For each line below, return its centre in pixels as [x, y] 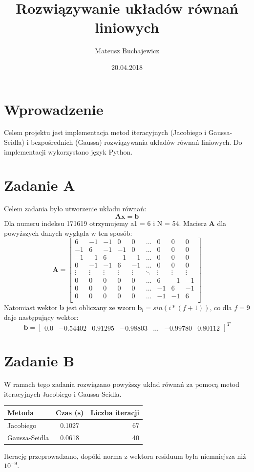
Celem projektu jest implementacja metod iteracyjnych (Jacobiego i [105, 132]
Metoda [21, 412]
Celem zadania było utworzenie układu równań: [75, 209]
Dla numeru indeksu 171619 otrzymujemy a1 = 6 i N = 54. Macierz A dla [115, 223]
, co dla [221, 307]
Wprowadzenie [54, 109]
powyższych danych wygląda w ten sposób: [68, 233]
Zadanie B [39, 361]
